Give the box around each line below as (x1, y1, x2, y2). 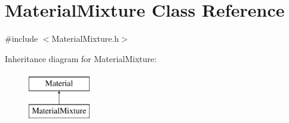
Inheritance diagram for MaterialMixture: (5, 52, 157, 64)
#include (5, 32, 38, 45)
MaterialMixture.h (51, 32, 119, 45)
